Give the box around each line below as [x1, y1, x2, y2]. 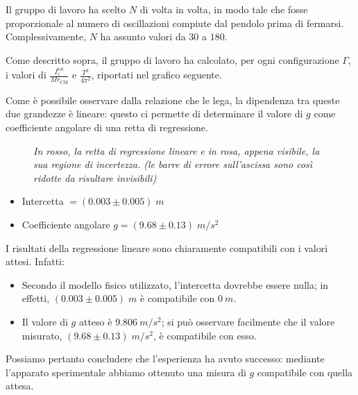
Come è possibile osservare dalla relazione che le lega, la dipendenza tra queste [6, 92, 340, 107]
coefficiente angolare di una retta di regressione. [6, 120, 208, 135]
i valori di [6, 67, 46, 82]
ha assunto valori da [100, 29, 186, 44]
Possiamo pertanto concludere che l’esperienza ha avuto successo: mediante [6, 351, 325, 366]
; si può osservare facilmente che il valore [161, 314, 335, 329]
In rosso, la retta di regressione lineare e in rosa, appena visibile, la [33, 143, 320, 158]
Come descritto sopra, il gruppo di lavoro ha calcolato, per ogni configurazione [6, 52, 339, 67]
